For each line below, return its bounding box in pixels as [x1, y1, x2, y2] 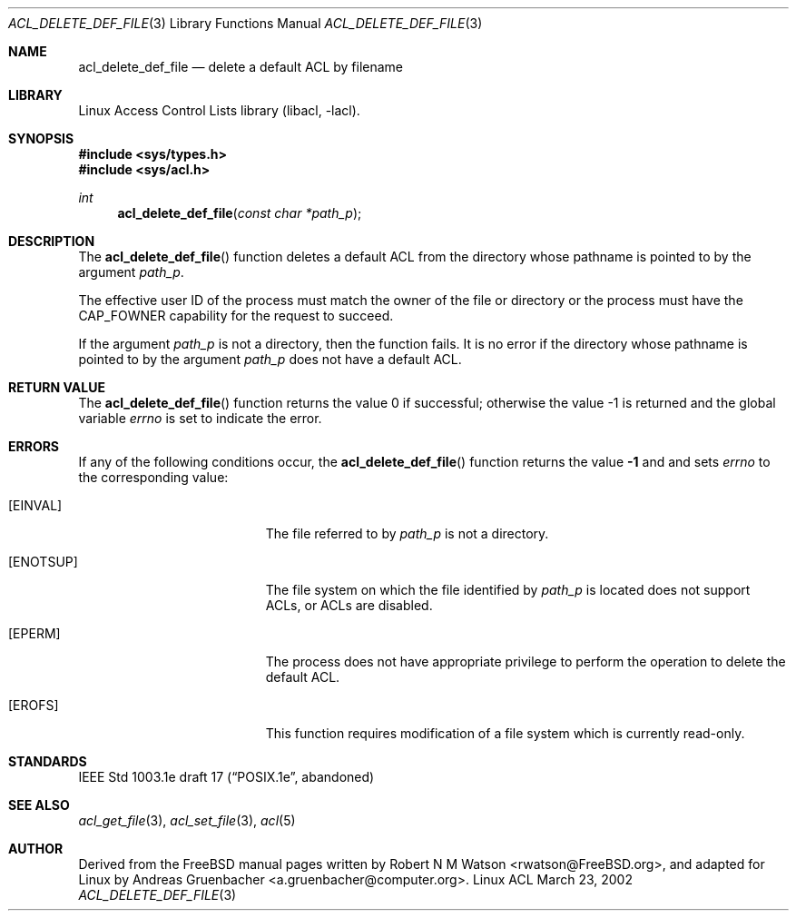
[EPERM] [8, 626, 61, 641]
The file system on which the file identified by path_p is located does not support [265, 582, 751, 597]
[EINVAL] [8, 498, 63, 513]
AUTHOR [8, 841, 64, 856]
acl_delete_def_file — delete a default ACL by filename [78, 59, 404, 74]
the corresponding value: [78, 469, 229, 485]
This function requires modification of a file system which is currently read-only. [265, 726, 745, 741]
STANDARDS [8, 754, 87, 769]
